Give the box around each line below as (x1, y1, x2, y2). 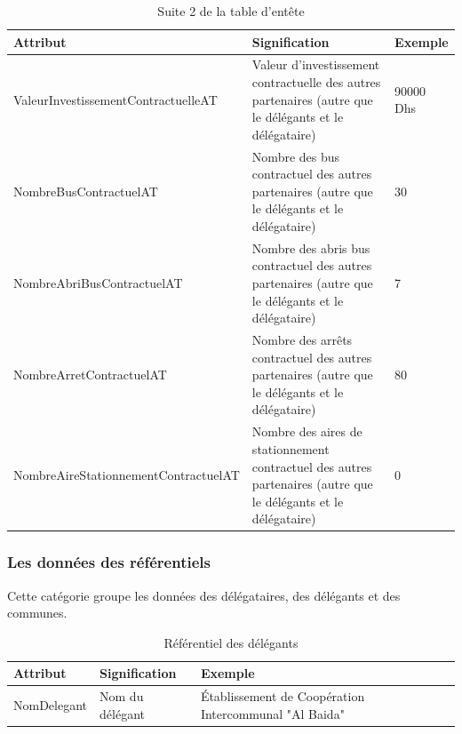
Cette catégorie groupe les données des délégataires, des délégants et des (7, 586, 401, 604)
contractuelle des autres (251, 73, 381, 92)
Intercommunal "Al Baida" (200, 704, 345, 722)
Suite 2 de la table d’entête (157, 2, 305, 20)
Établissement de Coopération (200, 687, 365, 706)
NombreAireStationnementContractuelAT (13, 466, 240, 484)
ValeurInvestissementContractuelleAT (13, 90, 218, 108)
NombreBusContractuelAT (13, 181, 158, 200)
